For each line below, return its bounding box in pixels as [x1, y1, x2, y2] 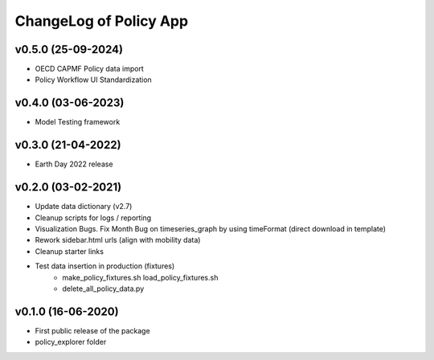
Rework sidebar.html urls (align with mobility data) [35, 235, 201, 245]
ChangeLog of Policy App [14, 12, 189, 30]
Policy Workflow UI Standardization [35, 75, 152, 84]
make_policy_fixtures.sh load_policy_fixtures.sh [62, 272, 219, 282]
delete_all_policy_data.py [62, 284, 145, 293]
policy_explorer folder [35, 337, 107, 347]
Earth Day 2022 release [35, 159, 113, 169]
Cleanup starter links [35, 246, 104, 256]
